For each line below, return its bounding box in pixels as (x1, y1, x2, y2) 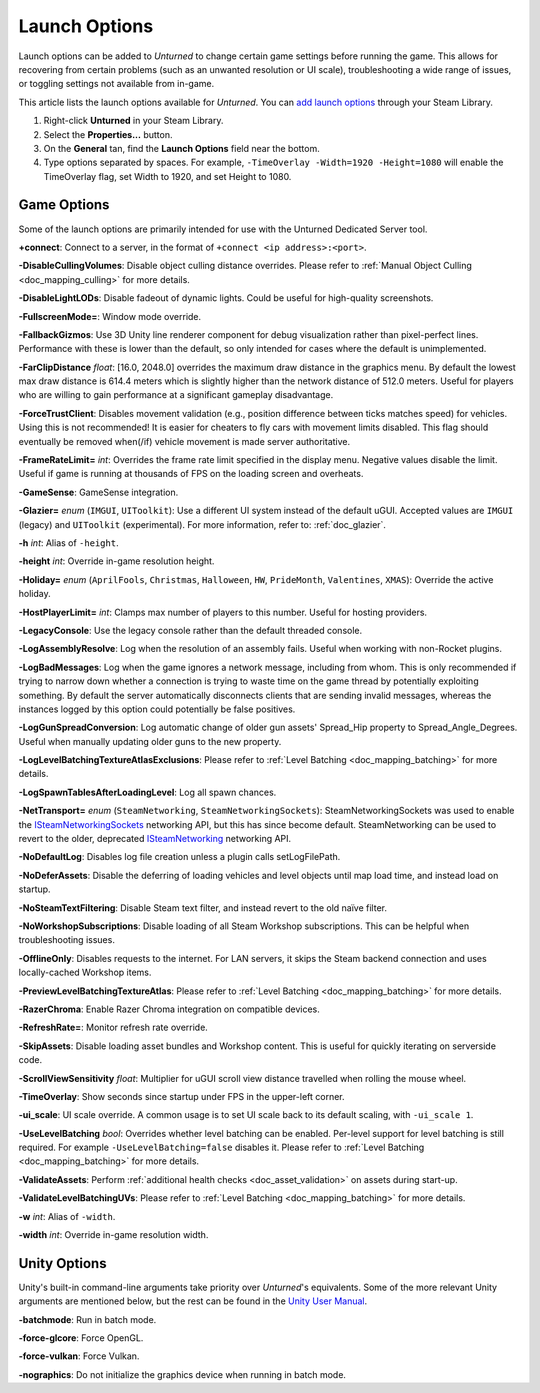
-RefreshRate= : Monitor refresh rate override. (18, 1021, 209, 1034)
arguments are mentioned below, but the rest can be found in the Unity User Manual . (18, 1295, 368, 1307)
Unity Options (18, 1255, 107, 1272)
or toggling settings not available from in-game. (18, 78, 215, 90)
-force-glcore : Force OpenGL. (18, 1332, 144, 1344)
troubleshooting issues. (18, 934, 115, 946)
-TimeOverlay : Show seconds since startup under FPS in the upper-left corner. (18, 1090, 345, 1102)
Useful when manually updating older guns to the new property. (18, 735, 282, 747)
